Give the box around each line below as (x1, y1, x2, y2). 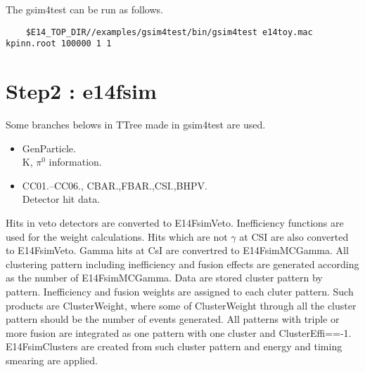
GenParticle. (22, 140, 76, 155)
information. (49, 154, 102, 169)
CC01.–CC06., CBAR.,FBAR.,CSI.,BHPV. (22, 178, 207, 192)
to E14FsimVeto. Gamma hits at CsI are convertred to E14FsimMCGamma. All (6, 243, 349, 258)
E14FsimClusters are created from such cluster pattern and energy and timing (6, 339, 342, 354)
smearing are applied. (6, 352, 98, 367)
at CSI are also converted (239, 229, 349, 244)
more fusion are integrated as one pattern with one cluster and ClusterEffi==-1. (6, 325, 352, 340)
